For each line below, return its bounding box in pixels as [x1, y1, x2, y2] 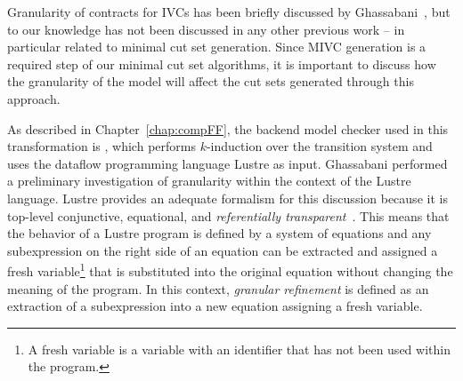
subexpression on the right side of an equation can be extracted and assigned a [7, 241, 438, 259]
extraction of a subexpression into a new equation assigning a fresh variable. [7, 297, 423, 315]
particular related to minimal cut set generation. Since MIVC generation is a [7, 37, 426, 56]
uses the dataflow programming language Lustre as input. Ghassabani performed [7, 154, 448, 172]
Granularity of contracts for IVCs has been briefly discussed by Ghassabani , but [7, 3, 451, 20]
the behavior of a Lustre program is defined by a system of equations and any [7, 224, 432, 242]
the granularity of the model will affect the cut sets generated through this [7, 72, 414, 91]
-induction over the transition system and [206, 137, 433, 155]
